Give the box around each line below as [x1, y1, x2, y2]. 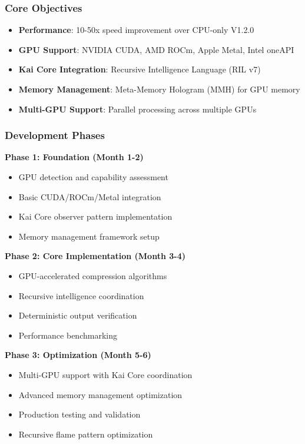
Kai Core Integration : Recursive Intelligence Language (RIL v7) [18, 63, 261, 75]
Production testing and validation [18, 408, 141, 420]
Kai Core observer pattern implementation [18, 210, 173, 223]
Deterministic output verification [18, 309, 137, 322]
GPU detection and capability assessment [18, 171, 168, 183]
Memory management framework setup [18, 230, 160, 242]
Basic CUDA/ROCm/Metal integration [18, 190, 161, 203]
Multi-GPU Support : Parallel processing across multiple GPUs [18, 102, 257, 115]
